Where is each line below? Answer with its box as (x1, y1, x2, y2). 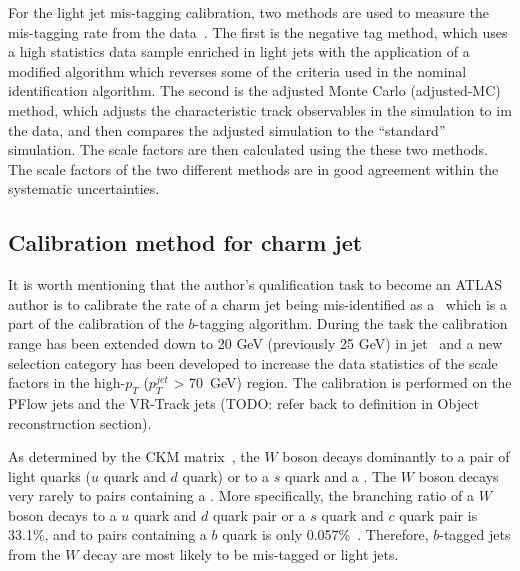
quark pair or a (212, 504, 306, 525)
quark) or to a (182, 465, 269, 486)
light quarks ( (8, 465, 91, 486)
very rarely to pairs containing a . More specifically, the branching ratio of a (8, 485, 474, 506)
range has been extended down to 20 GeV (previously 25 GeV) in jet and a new (8, 332, 503, 353)
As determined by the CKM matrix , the (8, 446, 260, 467)
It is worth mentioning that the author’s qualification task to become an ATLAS (8, 274, 503, 295)
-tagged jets (439, 524, 511, 545)
